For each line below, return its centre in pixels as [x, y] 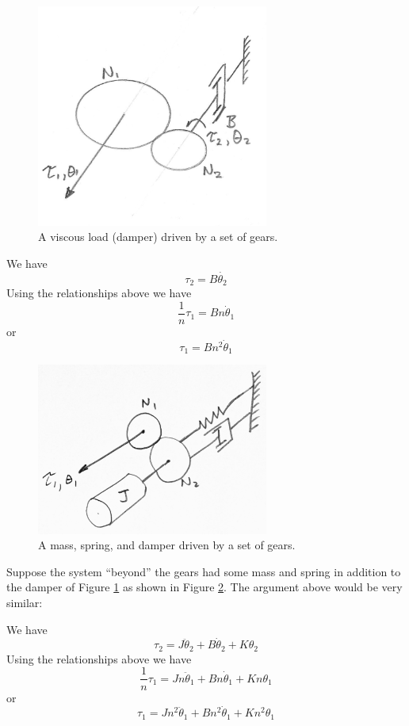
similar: [25, 603]
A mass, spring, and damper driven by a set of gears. [167, 545]
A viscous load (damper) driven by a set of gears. [158, 237]
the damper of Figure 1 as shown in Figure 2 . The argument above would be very [204, 587]
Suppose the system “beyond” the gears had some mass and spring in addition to [204, 571]
